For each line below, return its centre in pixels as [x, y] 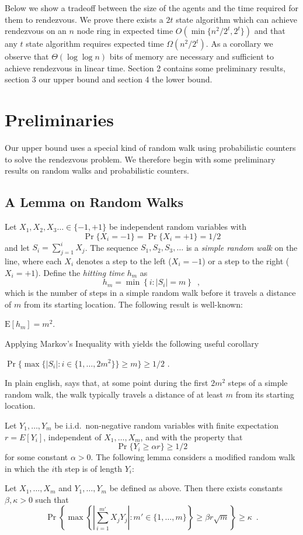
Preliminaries [59, 120]
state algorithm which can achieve [236, 19]
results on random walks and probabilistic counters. [97, 170]
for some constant [36, 457]
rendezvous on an [36, 31]
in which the [27, 468]
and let [17, 247]
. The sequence [112, 247]
